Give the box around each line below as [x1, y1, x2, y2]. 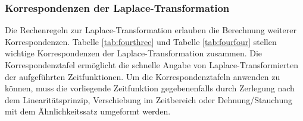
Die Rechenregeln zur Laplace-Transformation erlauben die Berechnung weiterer [5, 24, 296, 36]
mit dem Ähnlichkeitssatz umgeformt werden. [5, 105, 171, 117]
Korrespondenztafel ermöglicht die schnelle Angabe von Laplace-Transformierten [5, 59, 298, 71]
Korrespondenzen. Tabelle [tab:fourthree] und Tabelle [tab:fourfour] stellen [5, 35, 277, 47]
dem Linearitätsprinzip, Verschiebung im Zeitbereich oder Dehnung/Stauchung [5, 93, 293, 106]
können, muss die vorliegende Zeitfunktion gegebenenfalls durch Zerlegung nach [5, 82, 295, 94]
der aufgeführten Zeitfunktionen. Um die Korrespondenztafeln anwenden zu [5, 70, 280, 82]
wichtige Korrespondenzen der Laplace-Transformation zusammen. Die [5, 47, 263, 59]
